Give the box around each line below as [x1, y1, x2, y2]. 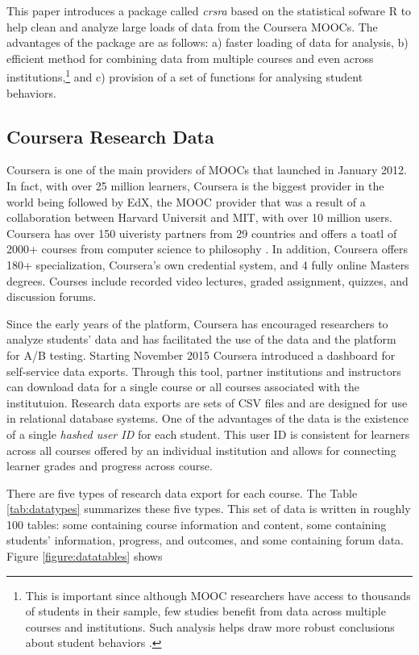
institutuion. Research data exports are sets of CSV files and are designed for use [6, 394, 408, 411]
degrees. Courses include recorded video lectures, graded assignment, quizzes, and [6, 272, 409, 289]
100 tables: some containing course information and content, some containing [6, 515, 387, 532]
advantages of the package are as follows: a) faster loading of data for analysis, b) [6, 34, 409, 51]
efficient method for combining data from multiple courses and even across [6, 49, 374, 66]
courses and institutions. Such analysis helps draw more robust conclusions [25, 618, 395, 635]
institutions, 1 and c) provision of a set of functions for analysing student [6, 66, 363, 86]
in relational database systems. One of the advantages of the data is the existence [6, 410, 409, 427]
